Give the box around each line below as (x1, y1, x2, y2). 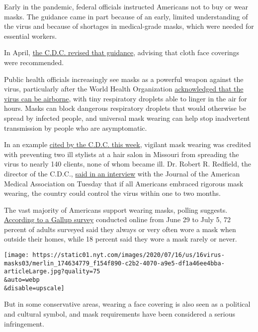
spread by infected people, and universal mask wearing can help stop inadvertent (4, 112, 250, 123)
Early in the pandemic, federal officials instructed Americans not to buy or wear (4, 1, 249, 11)
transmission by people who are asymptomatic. (4, 122, 147, 133)
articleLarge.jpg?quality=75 (4, 268, 100, 275)
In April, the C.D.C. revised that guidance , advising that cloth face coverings (4, 47, 240, 58)
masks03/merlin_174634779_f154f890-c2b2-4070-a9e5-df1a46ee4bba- (4, 259, 225, 267)
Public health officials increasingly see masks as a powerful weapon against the (4, 74, 244, 84)
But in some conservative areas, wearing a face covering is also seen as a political (4, 299, 251, 309)
